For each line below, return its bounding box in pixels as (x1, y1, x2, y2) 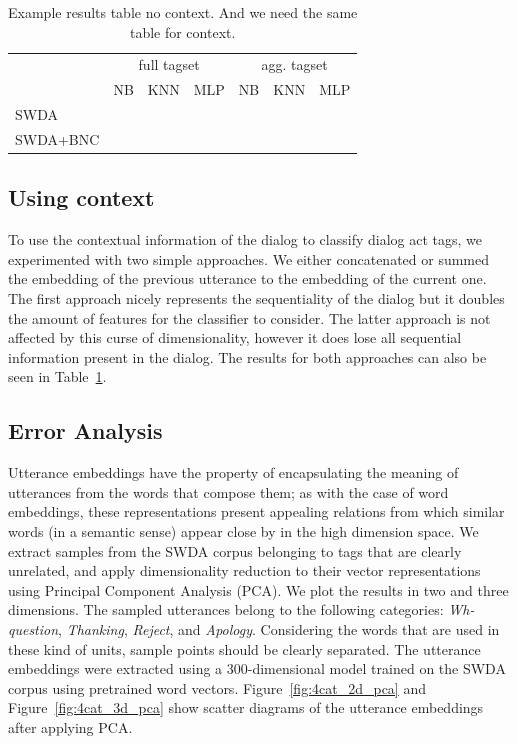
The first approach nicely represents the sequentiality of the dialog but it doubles (8, 288, 505, 309)
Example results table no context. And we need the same (8, 2, 358, 22)
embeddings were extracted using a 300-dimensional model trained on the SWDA (8, 658, 506, 679)
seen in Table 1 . (8, 366, 107, 387)
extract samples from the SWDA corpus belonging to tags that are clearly (8, 540, 462, 561)
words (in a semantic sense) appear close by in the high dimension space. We (8, 521, 479, 541)
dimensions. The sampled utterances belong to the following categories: (8, 599, 444, 620)
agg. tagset (261, 54, 328, 75)
